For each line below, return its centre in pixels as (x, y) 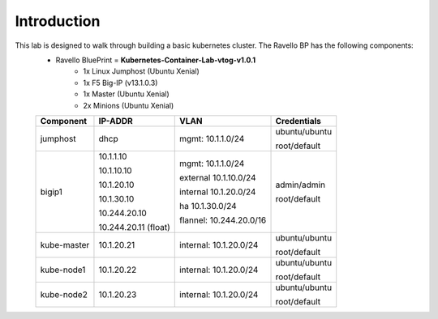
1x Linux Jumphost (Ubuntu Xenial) (142, 71)
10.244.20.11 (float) (134, 227)
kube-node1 (63, 270)
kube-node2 (64, 294)
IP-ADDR (116, 121)
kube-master (65, 245)
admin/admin (301, 185)
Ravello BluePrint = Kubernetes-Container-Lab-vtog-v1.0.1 (156, 60)
